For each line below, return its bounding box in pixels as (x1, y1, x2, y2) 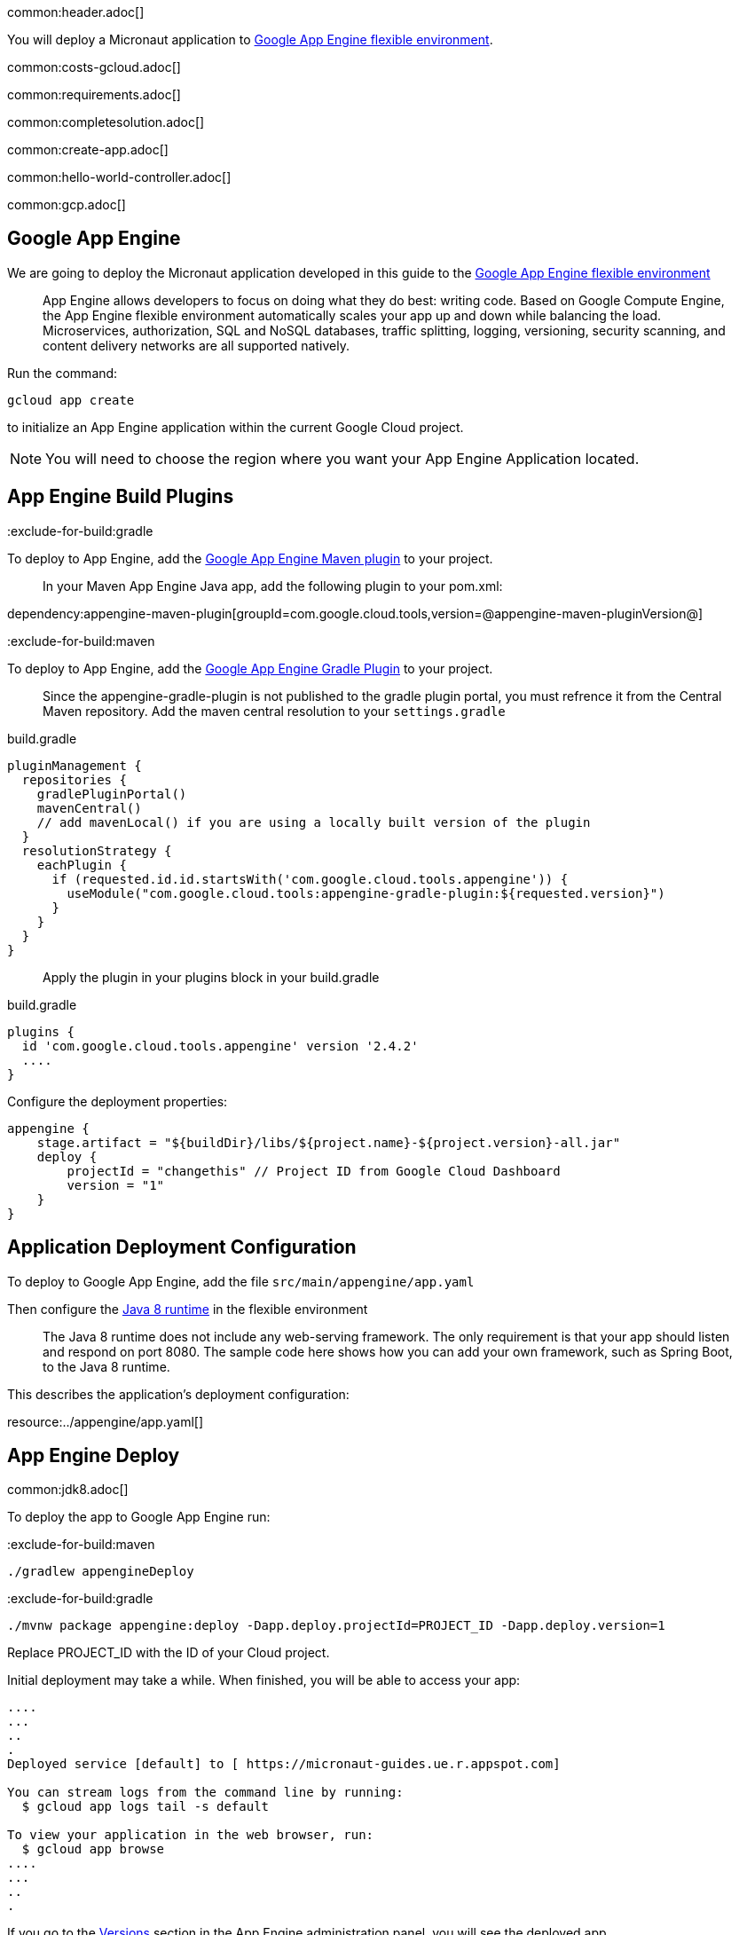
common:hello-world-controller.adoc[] (7, 169, 232, 185)
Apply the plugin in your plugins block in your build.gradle (43, 969, 380, 985)
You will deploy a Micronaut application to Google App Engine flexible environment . (7, 32, 493, 47)
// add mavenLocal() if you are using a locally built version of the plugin (36, 814, 591, 830)
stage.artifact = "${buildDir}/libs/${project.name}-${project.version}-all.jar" (36, 1135, 621, 1150)
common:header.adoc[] (7, 4, 145, 20)
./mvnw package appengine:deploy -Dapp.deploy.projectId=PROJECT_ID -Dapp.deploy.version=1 (7, 1618, 665, 1633)
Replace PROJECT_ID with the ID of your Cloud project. (7, 1645, 330, 1661)
